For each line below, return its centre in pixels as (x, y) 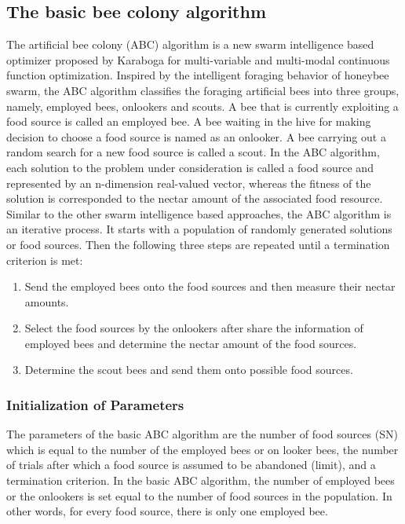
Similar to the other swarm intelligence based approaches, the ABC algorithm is (199, 213)
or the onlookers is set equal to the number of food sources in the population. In (199, 495)
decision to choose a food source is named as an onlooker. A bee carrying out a (196, 136)
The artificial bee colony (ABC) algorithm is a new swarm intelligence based (190, 44)
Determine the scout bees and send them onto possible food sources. (189, 370)
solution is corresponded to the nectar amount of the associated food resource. (195, 198)
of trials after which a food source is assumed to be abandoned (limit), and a (191, 465)
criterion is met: (45, 260)
